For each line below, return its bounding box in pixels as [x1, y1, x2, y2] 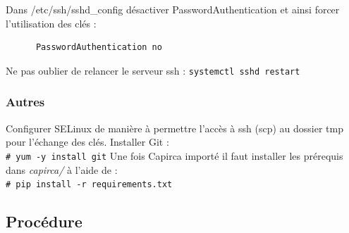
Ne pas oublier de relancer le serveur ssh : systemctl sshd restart [6, 63, 300, 77]
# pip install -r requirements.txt [6, 180, 173, 190]
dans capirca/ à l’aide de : [6, 162, 118, 177]
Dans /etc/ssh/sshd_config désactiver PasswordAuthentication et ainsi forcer [6, 2, 340, 16]
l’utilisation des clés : [6, 15, 97, 30]
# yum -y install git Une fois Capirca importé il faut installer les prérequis [6, 148, 343, 163]
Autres [6, 93, 45, 111]
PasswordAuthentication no [35, 42, 162, 53]
